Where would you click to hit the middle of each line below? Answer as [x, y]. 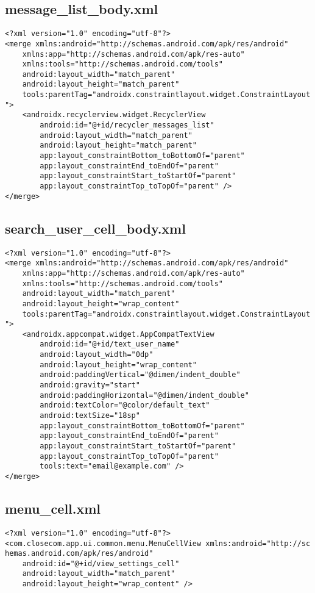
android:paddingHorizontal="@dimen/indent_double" [144, 395]
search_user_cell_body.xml [95, 228]
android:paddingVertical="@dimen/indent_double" [140, 375]
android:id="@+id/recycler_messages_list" [127, 125]
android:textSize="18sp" [90, 416]
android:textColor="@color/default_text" [125, 405]
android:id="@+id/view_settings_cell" [101, 563]
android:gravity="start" [90, 385]
